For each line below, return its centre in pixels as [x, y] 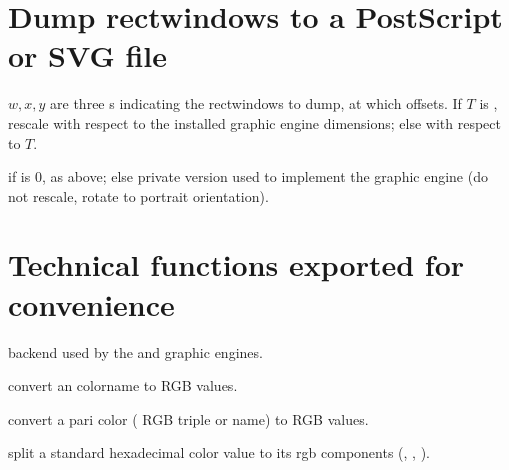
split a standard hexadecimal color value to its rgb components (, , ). [219, 452]
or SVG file [88, 55]
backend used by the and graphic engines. [135, 351]
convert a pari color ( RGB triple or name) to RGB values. [188, 418]
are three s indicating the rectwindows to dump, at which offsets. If [256, 103]
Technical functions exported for [236, 264]
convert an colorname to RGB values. [123, 385]
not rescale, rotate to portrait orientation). [138, 195]
